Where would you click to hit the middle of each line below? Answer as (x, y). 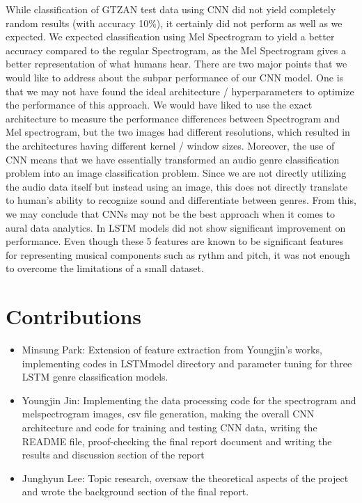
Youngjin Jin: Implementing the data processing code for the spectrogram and (189, 400)
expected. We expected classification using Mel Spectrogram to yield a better (170, 37)
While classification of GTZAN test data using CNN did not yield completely (171, 9)
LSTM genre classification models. (95, 377)
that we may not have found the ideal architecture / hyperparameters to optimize (180, 91)
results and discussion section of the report (113, 455)
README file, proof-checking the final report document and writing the (177, 441)
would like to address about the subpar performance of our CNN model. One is (175, 77)
